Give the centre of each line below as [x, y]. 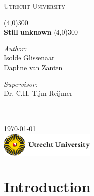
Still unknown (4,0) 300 [41, 32]
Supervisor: [20, 83]
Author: [15, 48]
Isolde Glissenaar [29, 58]
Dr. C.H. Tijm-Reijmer [38, 93]
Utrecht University [35, 6]
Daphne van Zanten [33, 67]
